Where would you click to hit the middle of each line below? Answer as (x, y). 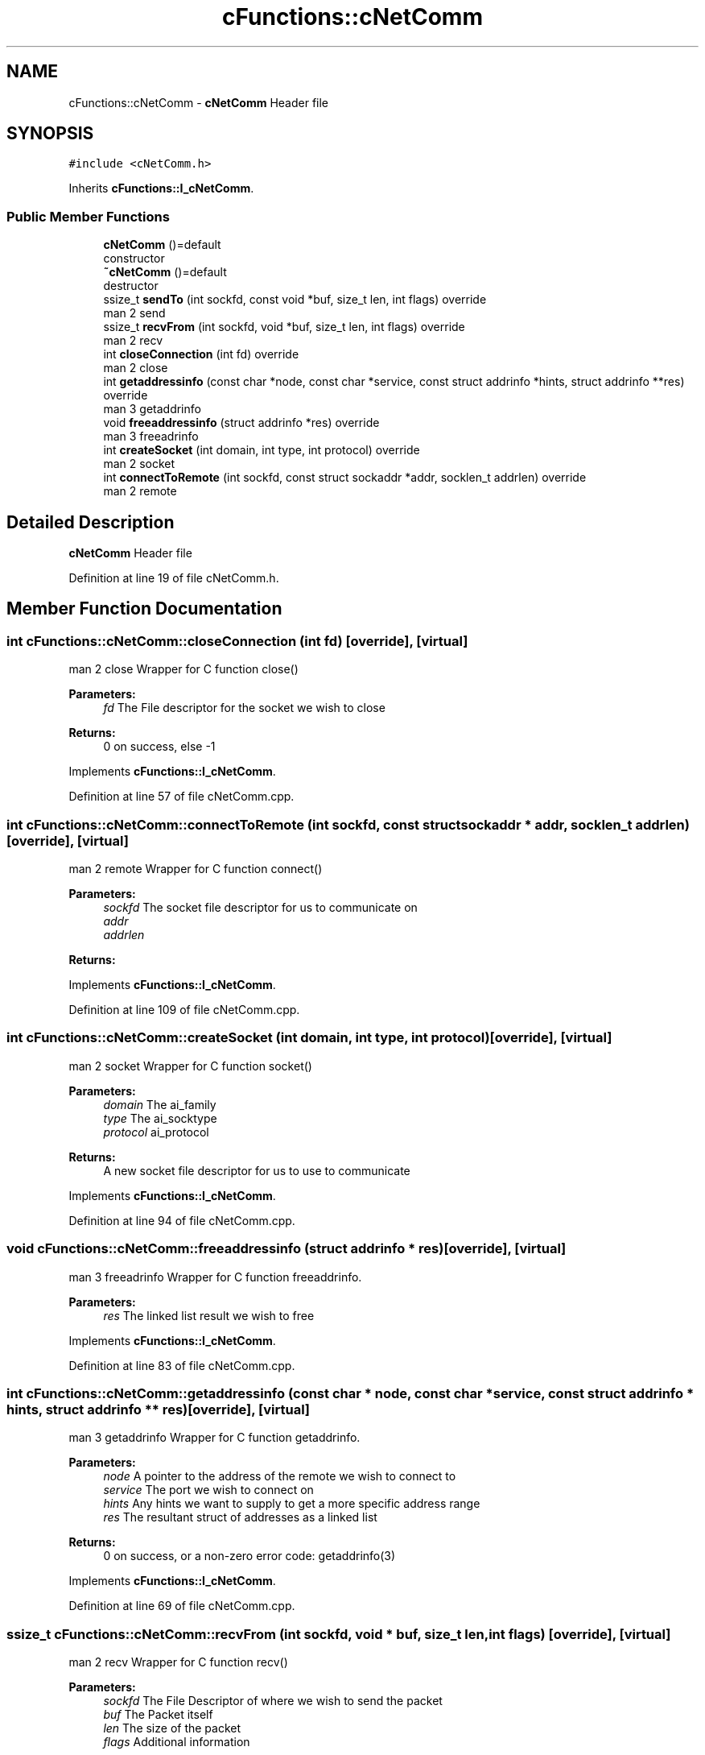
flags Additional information (177, 1742)
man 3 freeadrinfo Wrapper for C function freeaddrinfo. (215, 1277)
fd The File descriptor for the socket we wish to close (244, 708)
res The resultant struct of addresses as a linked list (240, 1517)
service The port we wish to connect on (208, 1490)
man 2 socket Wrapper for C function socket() (190, 1066)
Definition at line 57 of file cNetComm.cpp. (181, 797)
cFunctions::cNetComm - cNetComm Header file (199, 102)
